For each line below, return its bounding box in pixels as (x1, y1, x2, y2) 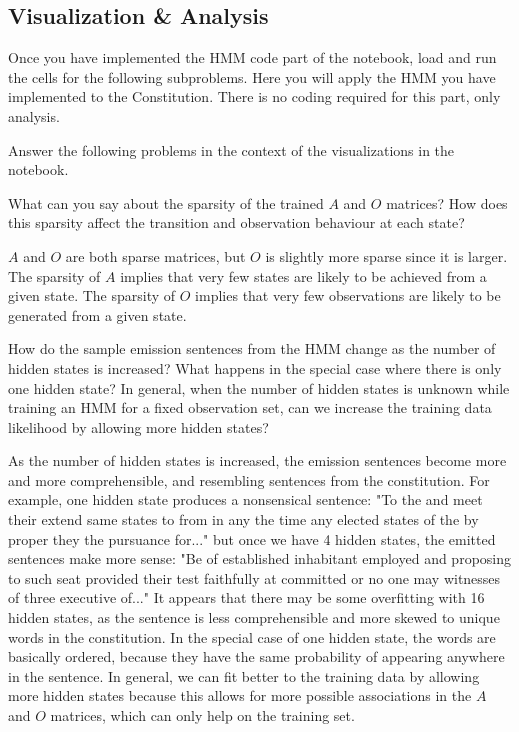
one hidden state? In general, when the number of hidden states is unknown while (8, 377, 510, 398)
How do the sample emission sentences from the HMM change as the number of (8, 338, 496, 359)
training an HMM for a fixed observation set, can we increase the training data (8, 397, 492, 418)
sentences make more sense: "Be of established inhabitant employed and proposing (8, 548, 512, 569)
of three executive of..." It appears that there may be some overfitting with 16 (8, 587, 485, 608)
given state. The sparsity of (8, 285, 176, 306)
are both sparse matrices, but (65, 245, 246, 266)
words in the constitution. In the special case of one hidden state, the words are (8, 626, 496, 647)
